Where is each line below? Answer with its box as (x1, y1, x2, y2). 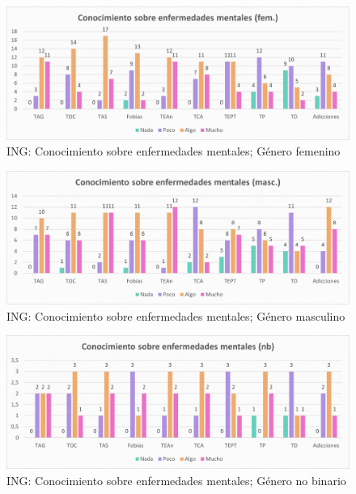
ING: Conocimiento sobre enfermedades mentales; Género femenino (6, 143, 341, 160)
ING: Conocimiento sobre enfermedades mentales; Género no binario (6, 471, 346, 488)
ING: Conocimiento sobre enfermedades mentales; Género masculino (6, 307, 345, 324)
